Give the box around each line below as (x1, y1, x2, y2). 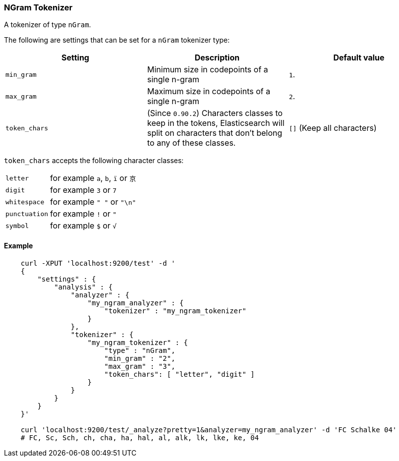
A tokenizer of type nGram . (4, 20, 91, 29)
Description (194, 53, 240, 63)
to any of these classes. (147, 138, 236, 148)
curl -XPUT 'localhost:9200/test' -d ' (20, 259, 175, 267)
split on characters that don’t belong (147, 128, 283, 138)
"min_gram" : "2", (104, 354, 175, 362)
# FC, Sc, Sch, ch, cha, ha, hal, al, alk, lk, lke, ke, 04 (20, 433, 259, 442)
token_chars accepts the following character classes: (4, 156, 184, 165)
